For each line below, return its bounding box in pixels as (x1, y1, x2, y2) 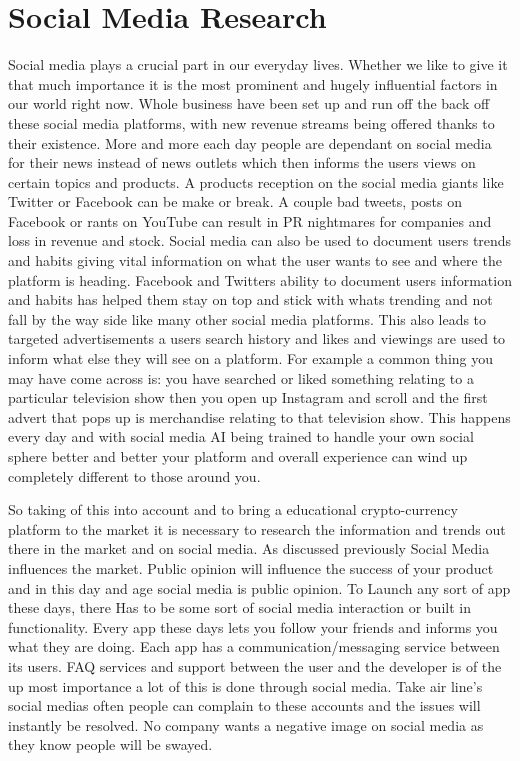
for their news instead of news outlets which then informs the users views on (8, 152, 476, 173)
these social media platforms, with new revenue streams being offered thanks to (8, 112, 495, 133)
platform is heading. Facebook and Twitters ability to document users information (8, 269, 512, 290)
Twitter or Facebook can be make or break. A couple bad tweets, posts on (8, 191, 462, 212)
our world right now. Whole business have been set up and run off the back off (8, 93, 490, 114)
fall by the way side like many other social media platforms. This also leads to (8, 308, 487, 329)
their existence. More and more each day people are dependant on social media (8, 132, 492, 153)
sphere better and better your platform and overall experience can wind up (8, 446, 468, 466)
